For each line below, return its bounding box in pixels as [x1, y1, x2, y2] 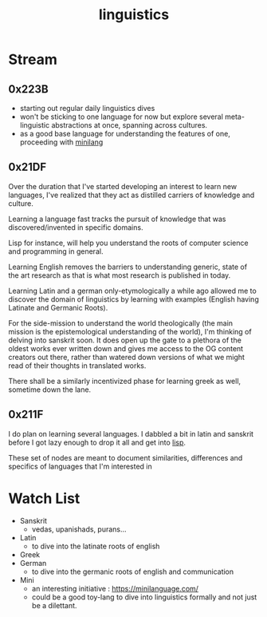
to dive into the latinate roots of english [31, 541, 160, 551]
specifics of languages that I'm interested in [8, 461, 153, 471]
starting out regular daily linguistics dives [19, 104, 155, 113]
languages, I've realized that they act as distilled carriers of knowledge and [8, 190, 255, 200]
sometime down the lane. [8, 385, 92, 394]
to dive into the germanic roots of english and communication [31, 567, 234, 576]
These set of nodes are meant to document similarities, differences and [8, 453, 243, 462]
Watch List [8, 489, 80, 508]
